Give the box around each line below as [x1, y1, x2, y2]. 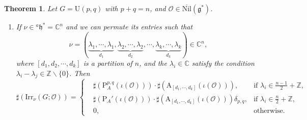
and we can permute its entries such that [66, 21, 193, 31]
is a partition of [83, 57, 132, 68]
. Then [69, 67, 90, 78]
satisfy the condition [191, 57, 255, 68]
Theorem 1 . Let [4, 3, 58, 13]
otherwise [254, 107, 283, 114]
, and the [139, 57, 167, 68]
